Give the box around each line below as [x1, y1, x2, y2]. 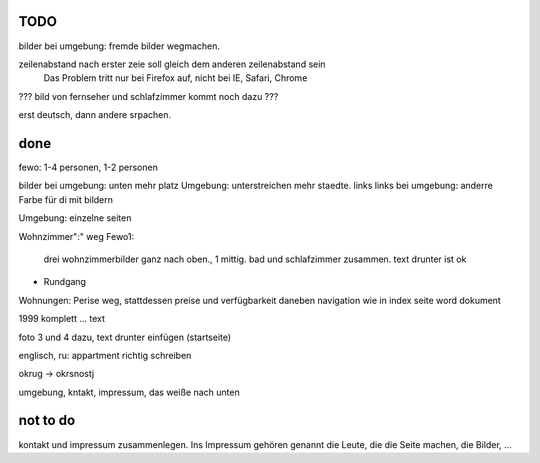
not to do [18, 412, 76, 429]
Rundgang [43, 276, 87, 288]
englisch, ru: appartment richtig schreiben [18, 349, 192, 361]
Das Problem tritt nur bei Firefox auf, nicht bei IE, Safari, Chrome [43, 72, 308, 84]
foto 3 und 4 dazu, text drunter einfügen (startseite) [18, 331, 232, 343]
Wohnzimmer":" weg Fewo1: [18, 230, 135, 242]
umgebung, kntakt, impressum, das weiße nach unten [18, 386, 240, 398]
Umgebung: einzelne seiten [18, 212, 132, 224]
